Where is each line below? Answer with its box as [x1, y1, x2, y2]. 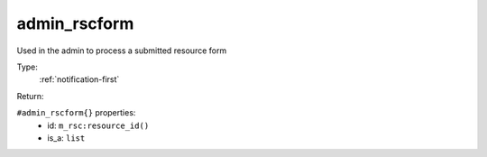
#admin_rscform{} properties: [16, 107, 136, 118]
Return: [16, 90, 44, 101]
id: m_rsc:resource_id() [47, 120, 150, 131]
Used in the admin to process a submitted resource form [16, 45, 227, 56]
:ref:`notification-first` [39, 74, 120, 85]
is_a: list [47, 132, 86, 143]
